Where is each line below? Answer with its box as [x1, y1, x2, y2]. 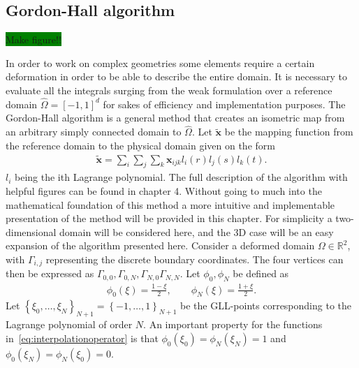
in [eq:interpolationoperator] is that [6, 330, 159, 345]
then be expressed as [6, 266, 94, 281]
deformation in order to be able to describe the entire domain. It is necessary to [6, 69, 347, 84]
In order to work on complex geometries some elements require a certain [6, 55, 315, 70]
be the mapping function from [224, 124, 353, 139]
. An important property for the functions [143, 317, 323, 332]
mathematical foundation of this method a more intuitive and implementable [6, 197, 335, 212]
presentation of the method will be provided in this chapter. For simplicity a [6, 211, 332, 226]
